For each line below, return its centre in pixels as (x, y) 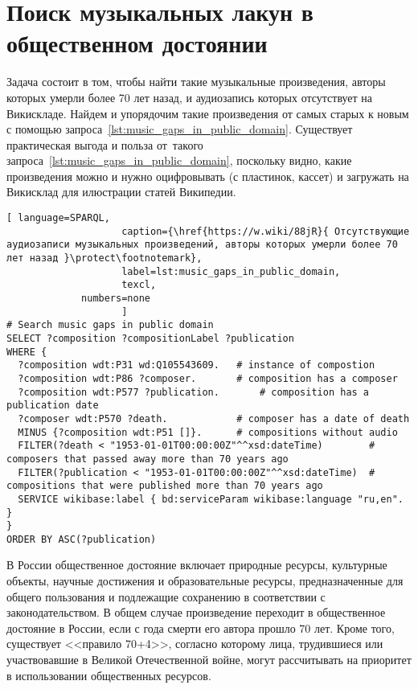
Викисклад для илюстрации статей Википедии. (121, 192)
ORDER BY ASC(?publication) (82, 539)
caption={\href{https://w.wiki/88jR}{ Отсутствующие (266, 231)
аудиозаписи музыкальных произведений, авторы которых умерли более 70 (202, 245)
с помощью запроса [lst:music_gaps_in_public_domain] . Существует (180, 129)
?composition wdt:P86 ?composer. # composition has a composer (208, 378)
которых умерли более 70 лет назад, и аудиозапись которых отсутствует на (190, 97)
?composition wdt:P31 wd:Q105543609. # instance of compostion (197, 365)
